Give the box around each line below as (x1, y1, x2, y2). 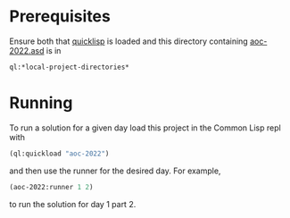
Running (9, 93, 73, 113)
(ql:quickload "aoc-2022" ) (9, 149, 110, 158)
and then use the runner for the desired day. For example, (9, 165, 221, 176)
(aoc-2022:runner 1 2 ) (9, 182, 94, 191)
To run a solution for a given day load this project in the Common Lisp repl (9, 122, 281, 133)
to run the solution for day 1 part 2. (9, 198, 137, 209)
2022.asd (9, 45, 45, 55)
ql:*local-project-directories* (9, 63, 129, 71)
